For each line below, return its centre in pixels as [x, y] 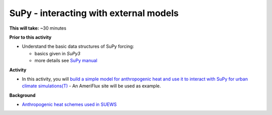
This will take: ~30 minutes [38, 28]
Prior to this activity [30, 37]
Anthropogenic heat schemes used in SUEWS [69, 104]
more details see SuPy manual [66, 61]
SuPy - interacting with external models [94, 13]
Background [22, 95]
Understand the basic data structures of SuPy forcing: [78, 46]
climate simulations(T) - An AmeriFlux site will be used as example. [91, 86]
